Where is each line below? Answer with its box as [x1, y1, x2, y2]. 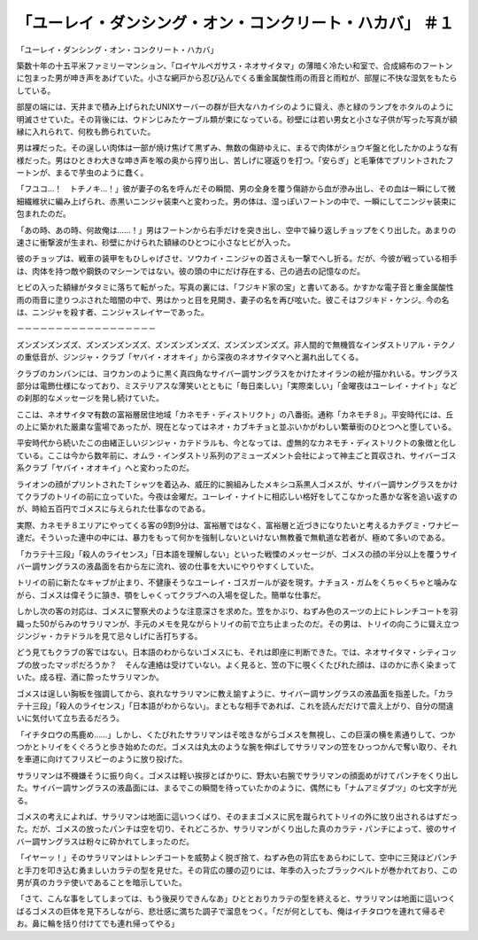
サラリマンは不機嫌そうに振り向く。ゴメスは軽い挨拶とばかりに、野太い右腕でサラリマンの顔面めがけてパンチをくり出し [16, 770, 459, 781]
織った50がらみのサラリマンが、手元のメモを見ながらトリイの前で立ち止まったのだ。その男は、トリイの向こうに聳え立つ [16, 618, 459, 629]
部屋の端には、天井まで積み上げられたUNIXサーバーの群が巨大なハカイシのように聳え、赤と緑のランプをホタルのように [16, 102, 454, 113]
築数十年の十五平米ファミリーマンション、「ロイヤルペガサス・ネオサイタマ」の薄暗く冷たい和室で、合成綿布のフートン [16, 60, 453, 71]
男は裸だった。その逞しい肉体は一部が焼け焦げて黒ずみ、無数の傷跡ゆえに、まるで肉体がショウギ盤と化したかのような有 [16, 143, 459, 153]
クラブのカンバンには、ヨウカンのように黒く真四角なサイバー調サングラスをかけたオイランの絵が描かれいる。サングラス [16, 368, 459, 378]
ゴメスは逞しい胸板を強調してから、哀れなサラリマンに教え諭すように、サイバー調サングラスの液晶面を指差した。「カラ [16, 688, 454, 699]
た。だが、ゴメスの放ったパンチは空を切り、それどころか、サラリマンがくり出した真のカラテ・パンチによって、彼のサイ [16, 824, 458, 835]
